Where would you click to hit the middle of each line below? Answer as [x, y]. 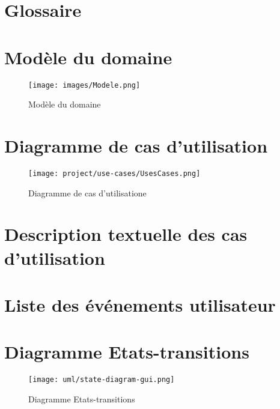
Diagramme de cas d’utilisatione [87, 192]
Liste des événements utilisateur [140, 304]
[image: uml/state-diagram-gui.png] [102, 380]
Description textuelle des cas [126, 234]
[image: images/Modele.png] [84, 85]
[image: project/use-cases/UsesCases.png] [114, 173]
